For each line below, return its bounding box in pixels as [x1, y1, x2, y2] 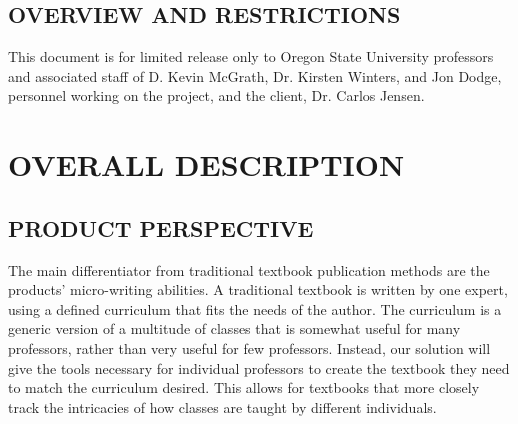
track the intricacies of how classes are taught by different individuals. [8, 396, 437, 417]
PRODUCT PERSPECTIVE [8, 212, 314, 243]
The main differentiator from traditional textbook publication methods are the [8, 259, 490, 280]
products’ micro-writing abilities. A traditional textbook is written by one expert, [8, 279, 508, 300]
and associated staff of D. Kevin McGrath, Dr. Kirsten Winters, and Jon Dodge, [8, 65, 502, 86]
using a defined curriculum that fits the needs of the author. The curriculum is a [8, 298, 502, 319]
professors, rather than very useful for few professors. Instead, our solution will [8, 337, 491, 358]
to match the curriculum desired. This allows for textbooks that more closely [8, 377, 480, 398]
